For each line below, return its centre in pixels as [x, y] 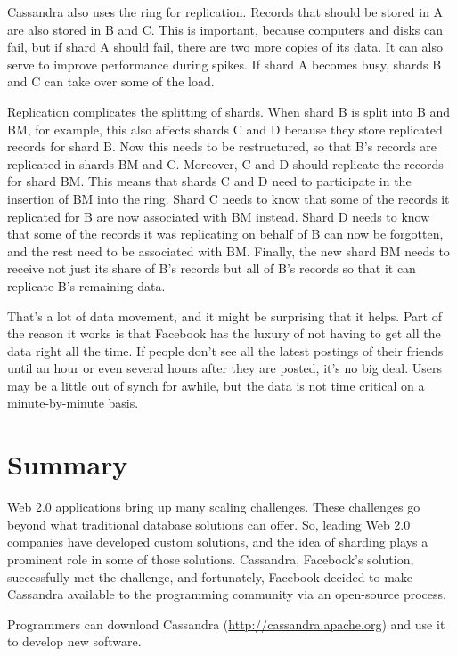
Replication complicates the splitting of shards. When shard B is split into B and [229, 111]
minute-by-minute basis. [73, 403]
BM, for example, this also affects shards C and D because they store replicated [225, 129]
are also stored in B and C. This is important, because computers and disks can [225, 29]
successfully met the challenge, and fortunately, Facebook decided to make [210, 576]
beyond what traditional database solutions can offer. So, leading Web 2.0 [209, 524]
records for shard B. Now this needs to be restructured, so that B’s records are [222, 146]
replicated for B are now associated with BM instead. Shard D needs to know [219, 216]
